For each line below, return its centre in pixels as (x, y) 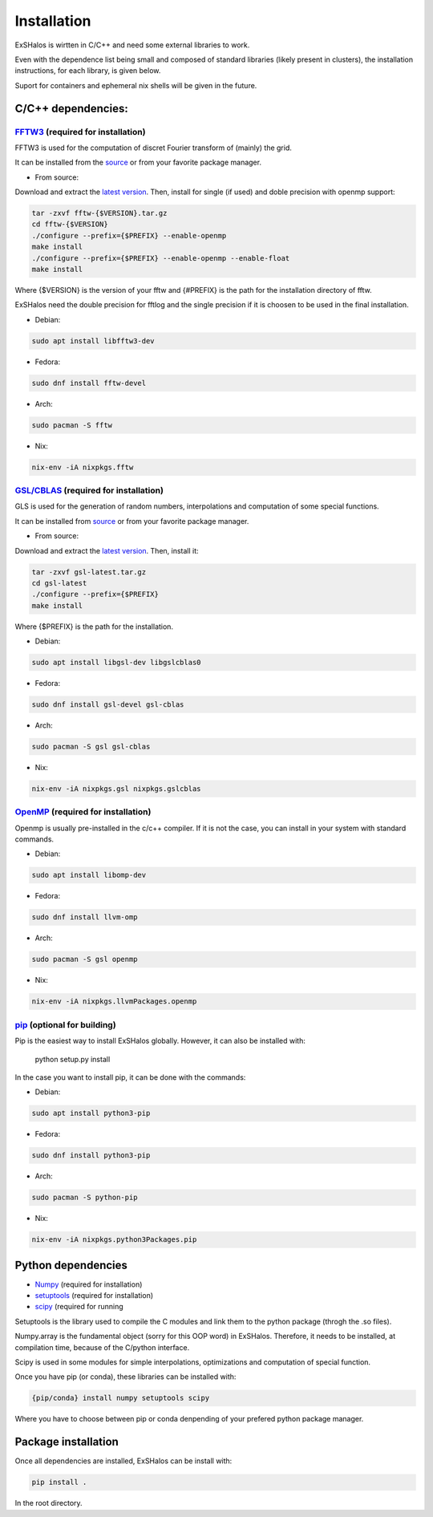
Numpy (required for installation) (89, 1284)
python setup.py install (73, 1059)
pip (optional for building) (65, 1024)
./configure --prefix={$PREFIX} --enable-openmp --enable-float (161, 258)
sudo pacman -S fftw (72, 425)
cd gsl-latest (59, 583)
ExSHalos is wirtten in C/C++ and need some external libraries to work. (132, 45)
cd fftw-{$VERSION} (70, 224)
